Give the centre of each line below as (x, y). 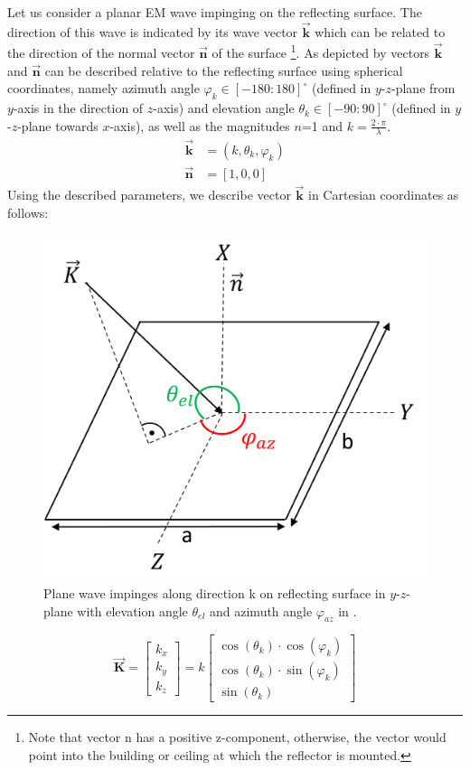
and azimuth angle (261, 610)
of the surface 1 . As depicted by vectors (321, 52)
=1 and (322, 125)
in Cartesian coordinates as (384, 195)
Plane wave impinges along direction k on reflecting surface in (215, 592)
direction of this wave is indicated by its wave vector (153, 31)
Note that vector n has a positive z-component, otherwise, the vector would (237, 737)
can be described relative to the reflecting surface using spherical (224, 70)
